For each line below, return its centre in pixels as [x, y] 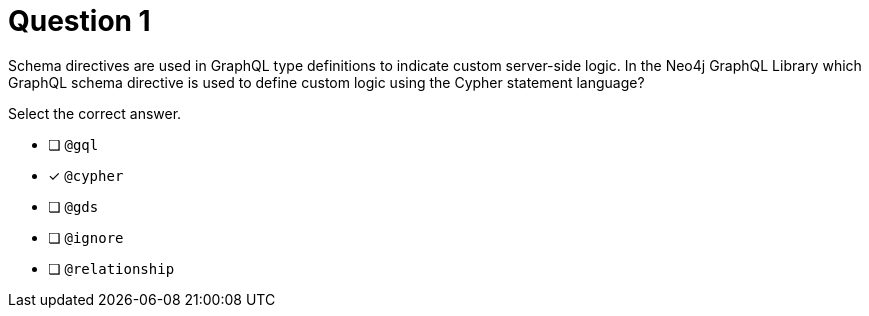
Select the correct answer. [95, 113]
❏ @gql [73, 144]
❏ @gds [73, 206]
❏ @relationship [111, 268]
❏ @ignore [86, 237]
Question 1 [79, 21]
